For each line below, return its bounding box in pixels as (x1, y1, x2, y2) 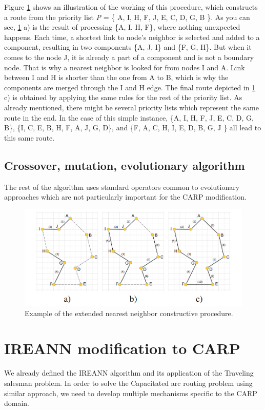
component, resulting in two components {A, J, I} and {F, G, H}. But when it (4, 42, 252, 52)
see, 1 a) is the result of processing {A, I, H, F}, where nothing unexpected (4, 22, 240, 32)
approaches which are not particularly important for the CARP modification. (4, 191, 247, 202)
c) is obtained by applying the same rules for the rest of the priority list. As (4, 92, 242, 103)
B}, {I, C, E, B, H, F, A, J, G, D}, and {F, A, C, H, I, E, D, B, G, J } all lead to (4, 122, 261, 133)
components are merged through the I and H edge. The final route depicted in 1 (4, 82, 256, 92)
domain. (4, 398, 30, 408)
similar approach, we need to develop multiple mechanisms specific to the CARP (4, 387, 257, 398)
